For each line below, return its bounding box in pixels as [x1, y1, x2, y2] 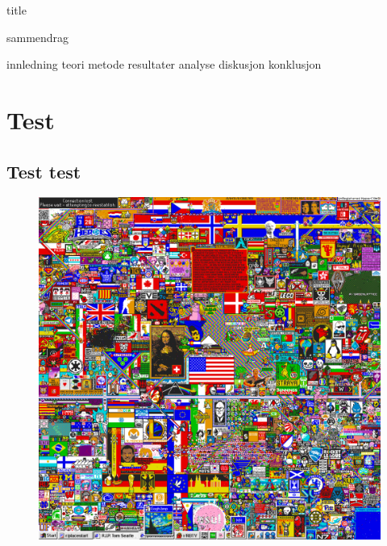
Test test [6, 158, 81, 183]
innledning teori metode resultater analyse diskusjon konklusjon [6, 56, 322, 73]
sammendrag [6, 28, 69, 45]
